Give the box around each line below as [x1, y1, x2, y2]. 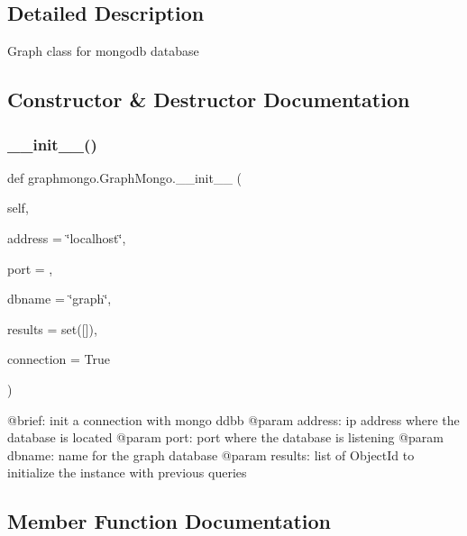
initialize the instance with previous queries [7, 463, 247, 482]
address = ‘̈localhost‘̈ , [7, 228, 126, 247]
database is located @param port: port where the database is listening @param [7, 428, 444, 447]
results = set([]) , [7, 319, 97, 338]
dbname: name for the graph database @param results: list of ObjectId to [7, 445, 415, 464]
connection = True [7, 350, 110, 368]
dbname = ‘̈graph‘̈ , [7, 289, 112, 308]
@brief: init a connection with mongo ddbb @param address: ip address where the [7, 410, 460, 429]
